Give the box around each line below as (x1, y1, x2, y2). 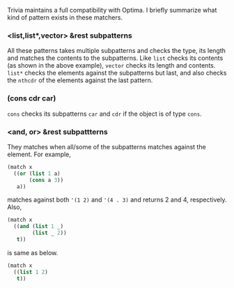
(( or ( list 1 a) (13, 170, 61, 177)
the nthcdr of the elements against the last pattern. (7, 76, 153, 84)
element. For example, (7, 150, 72, 158)
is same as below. (7, 248, 58, 257)
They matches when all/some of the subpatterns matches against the (7, 142, 207, 151)
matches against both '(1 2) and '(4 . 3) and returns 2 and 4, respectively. (7, 195, 227, 204)
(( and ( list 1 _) (13, 223, 64, 230)
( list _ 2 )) (32, 229, 68, 236)
